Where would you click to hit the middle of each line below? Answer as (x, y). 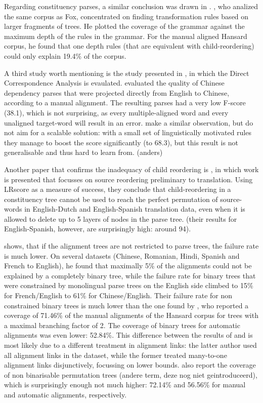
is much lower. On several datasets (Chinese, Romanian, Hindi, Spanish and (122, 255)
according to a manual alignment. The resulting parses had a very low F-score (125, 103)
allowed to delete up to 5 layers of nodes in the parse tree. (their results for (121, 218)
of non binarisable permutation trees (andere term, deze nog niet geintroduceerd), (131, 374)
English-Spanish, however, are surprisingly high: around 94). (98, 229)
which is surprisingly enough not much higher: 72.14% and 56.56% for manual (125, 385)
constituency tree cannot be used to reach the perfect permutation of (111, 199)
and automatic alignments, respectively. (65, 394)
